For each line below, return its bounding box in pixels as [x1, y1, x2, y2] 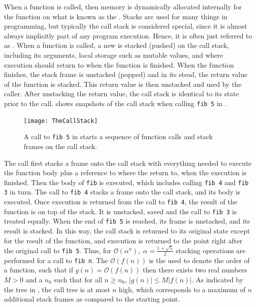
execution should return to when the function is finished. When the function [4, 59, 234, 70]
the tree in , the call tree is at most [4, 284, 110, 294]
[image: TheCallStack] [24, 117, 98, 124]
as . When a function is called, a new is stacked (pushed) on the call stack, [4, 40, 229, 50]
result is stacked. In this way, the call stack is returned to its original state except [4, 225, 250, 235]
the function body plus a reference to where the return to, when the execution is [4, 167, 247, 178]
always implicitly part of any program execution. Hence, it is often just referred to [4, 30, 252, 40]
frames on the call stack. [24, 141, 97, 151]
